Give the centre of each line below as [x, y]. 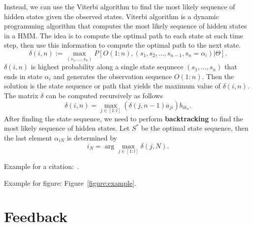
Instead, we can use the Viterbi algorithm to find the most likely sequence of [120, 6]
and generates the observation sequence [113, 76]
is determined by [92, 138]
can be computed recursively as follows [104, 95]
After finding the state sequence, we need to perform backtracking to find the [124, 118]
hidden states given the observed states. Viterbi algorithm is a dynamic [111, 16]
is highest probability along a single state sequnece [107, 67]
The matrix [21, 95]
